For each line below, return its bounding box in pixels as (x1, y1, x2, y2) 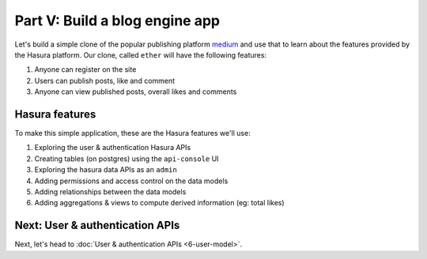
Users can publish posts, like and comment (34, 76, 176, 85)
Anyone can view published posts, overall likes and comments (34, 87, 237, 96)
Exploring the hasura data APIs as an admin (34, 165, 177, 175)
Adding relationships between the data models (34, 186, 187, 197)
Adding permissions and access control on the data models (34, 176, 229, 186)
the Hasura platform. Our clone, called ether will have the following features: (14, 50, 267, 59)
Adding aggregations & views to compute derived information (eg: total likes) (34, 198, 285, 208)
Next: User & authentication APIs (14, 219, 180, 232)
